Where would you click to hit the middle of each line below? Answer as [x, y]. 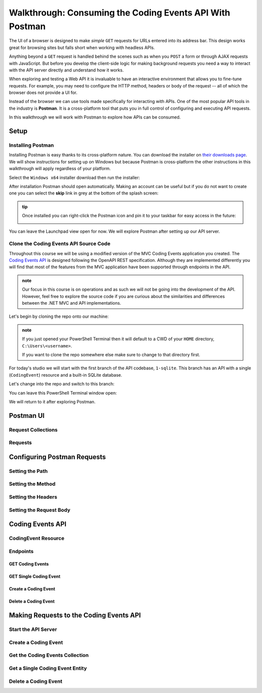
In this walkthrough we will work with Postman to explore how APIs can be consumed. [95, 117]
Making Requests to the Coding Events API [75, 615]
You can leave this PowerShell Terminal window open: [63, 393]
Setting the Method [32, 484]
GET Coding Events [29, 564]
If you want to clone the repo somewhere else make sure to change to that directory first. [111, 354]
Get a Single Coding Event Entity [48, 668]
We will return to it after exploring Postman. [52, 401]
